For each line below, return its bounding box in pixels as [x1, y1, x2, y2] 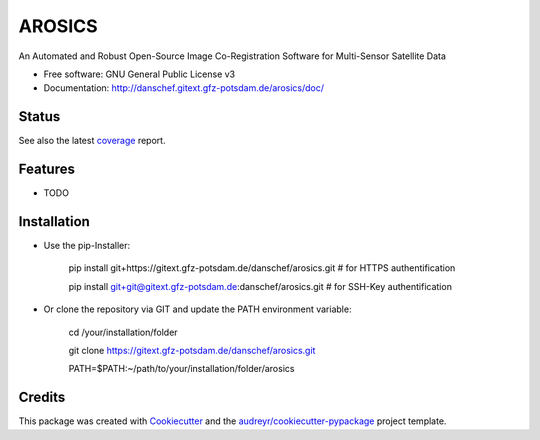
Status [18, 108, 61, 125]
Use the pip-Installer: [43, 240, 131, 252]
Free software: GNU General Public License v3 [43, 68, 236, 80]
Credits [18, 389, 66, 406]
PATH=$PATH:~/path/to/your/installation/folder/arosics [68, 363, 295, 375]
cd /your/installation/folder [68, 326, 179, 338]
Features [18, 161, 75, 178]
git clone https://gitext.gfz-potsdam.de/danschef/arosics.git [68, 345, 316, 356]
